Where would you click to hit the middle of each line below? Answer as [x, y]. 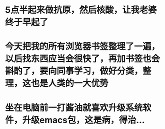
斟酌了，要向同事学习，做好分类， [74, 71]
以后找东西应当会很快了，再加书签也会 [83, 59]
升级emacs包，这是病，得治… [83, 120]
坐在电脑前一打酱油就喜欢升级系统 [74, 108]
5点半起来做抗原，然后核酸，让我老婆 [81, 10]
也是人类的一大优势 [70, 83]
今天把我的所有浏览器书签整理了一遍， [83, 47]
